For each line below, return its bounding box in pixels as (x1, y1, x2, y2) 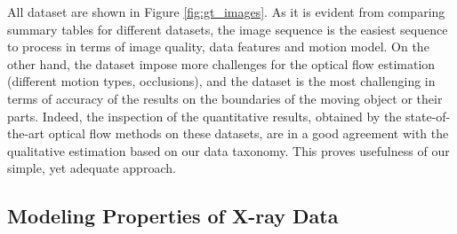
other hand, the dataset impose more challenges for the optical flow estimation (7, 54, 436, 73)
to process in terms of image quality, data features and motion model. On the (7, 37, 429, 56)
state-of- (405, 106, 451, 125)
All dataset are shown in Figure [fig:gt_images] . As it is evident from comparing (7, 3, 445, 20)
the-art (7, 124, 45, 143)
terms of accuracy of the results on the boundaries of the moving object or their (7, 89, 443, 107)
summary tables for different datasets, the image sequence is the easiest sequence (7, 19, 448, 38)
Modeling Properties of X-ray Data (7, 202, 339, 230)
